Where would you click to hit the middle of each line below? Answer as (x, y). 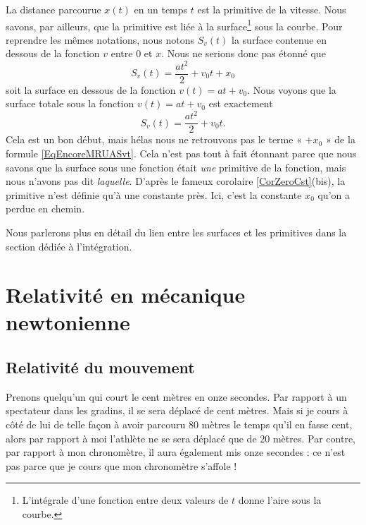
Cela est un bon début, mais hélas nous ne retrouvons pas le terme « (154, 139)
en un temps (161, 9)
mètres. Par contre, (314, 438)
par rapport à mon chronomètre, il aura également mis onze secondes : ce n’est (176, 452)
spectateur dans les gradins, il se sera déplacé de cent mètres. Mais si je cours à (177, 410)
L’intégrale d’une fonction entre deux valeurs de (125, 500)
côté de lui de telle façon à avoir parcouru (96, 424)
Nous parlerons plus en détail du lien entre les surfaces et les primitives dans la (176, 232)
